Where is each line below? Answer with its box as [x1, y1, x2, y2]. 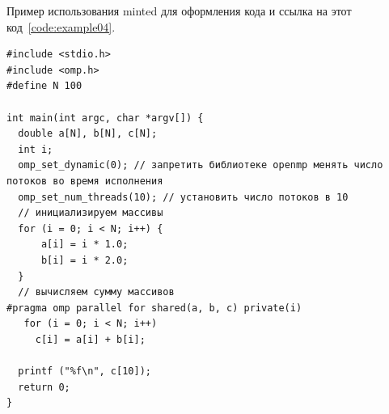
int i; [18, 143, 53, 155]
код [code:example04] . [6, 18, 116, 35]
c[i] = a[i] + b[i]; [35, 333, 146, 345]
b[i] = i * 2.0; [40, 254, 129, 266]
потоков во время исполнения [6, 175, 163, 187]
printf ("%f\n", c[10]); [18, 365, 151, 378]
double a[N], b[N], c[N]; [18, 128, 158, 140]
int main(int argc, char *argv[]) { [6, 112, 204, 124]
